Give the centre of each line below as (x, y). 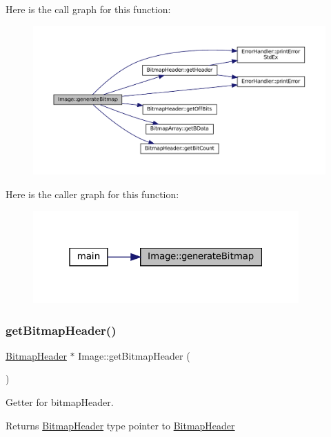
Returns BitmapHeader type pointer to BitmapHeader (120, 425)
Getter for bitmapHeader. (60, 402)
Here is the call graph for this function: (88, 9)
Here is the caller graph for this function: (92, 194)
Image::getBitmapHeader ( (134, 355)
